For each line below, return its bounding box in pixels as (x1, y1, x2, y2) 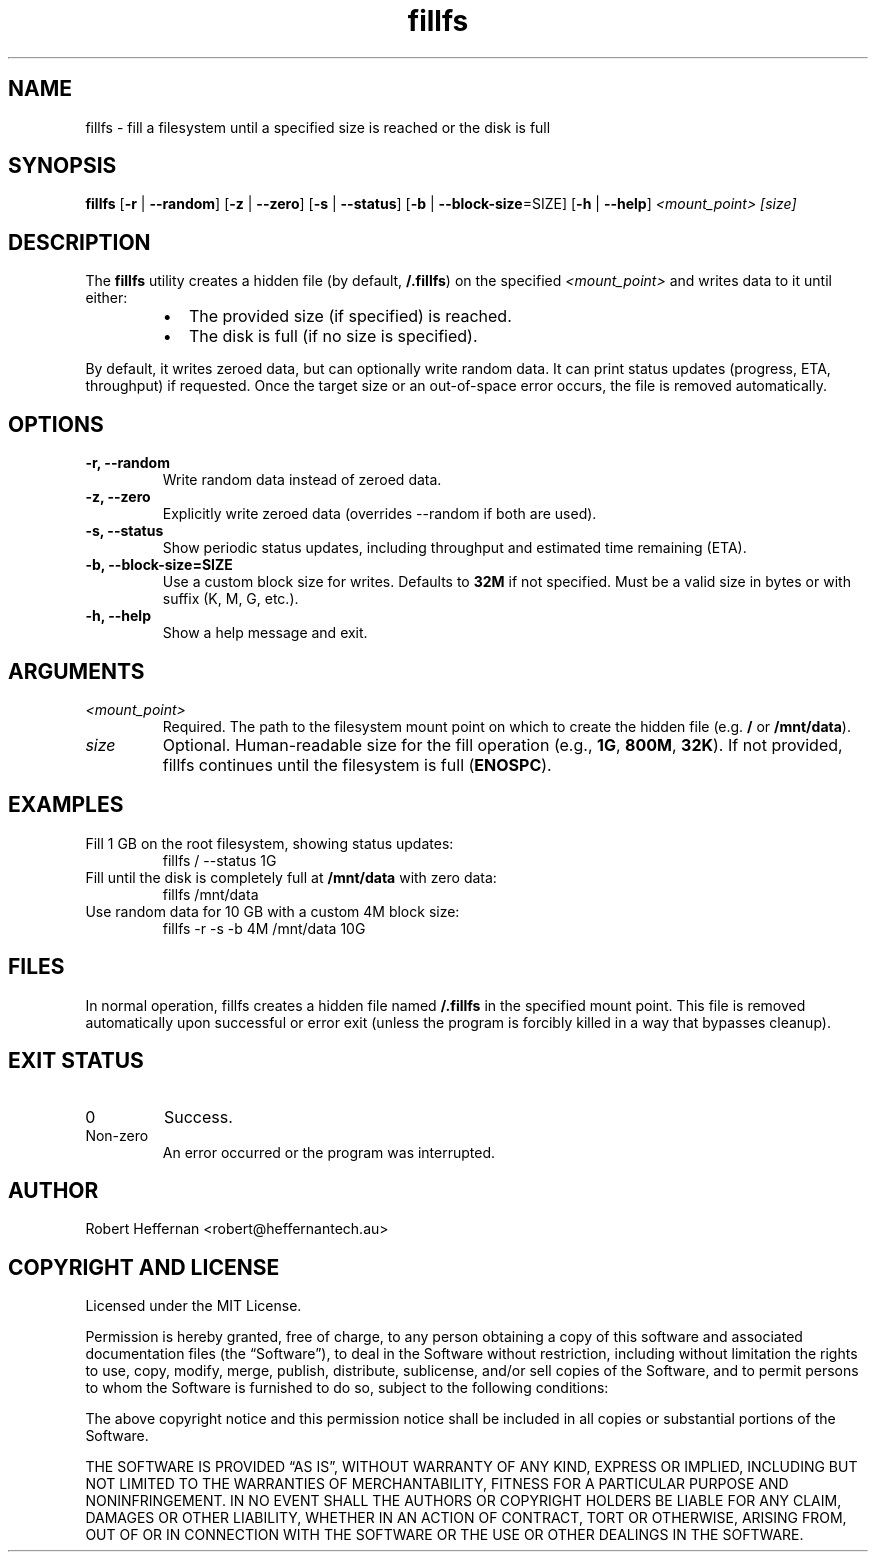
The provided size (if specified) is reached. (188, 306, 512, 327)
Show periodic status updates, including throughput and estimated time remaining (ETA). (162, 539, 747, 557)
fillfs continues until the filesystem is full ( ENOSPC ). (162, 754, 552, 775)
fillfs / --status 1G (162, 851, 277, 869)
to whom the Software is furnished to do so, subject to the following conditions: (85, 1379, 609, 1397)
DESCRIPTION (8, 229, 151, 255)
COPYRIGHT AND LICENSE (8, 1254, 280, 1280)
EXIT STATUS (8, 1048, 144, 1074)
